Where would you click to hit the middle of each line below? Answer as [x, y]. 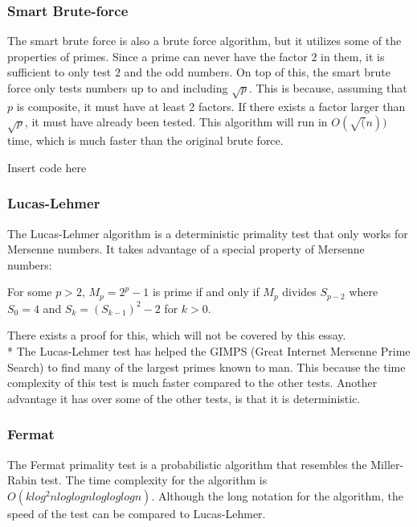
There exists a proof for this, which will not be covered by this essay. [177, 335]
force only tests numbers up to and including [118, 88]
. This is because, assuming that [328, 88]
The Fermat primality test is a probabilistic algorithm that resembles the [187, 464]
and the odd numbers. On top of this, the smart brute [257, 72]
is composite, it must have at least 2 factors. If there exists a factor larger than [211, 106]
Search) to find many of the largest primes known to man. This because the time [206, 366]
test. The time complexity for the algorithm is [154, 480]
